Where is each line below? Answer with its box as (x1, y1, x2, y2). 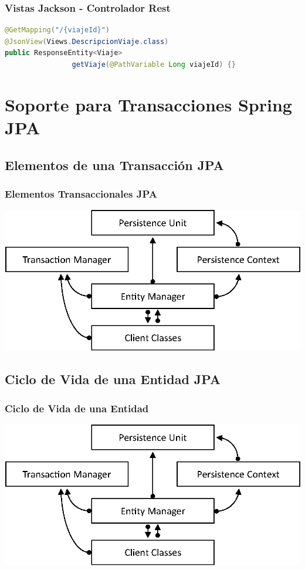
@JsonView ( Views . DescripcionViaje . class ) (5, 37, 169, 46)
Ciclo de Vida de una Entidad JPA (5, 370, 221, 388)
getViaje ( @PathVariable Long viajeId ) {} (72, 60, 236, 69)
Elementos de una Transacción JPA (5, 155, 224, 174)
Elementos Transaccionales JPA (5, 186, 157, 201)
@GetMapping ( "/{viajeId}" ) (5, 26, 110, 35)
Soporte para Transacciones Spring (5, 92, 292, 116)
